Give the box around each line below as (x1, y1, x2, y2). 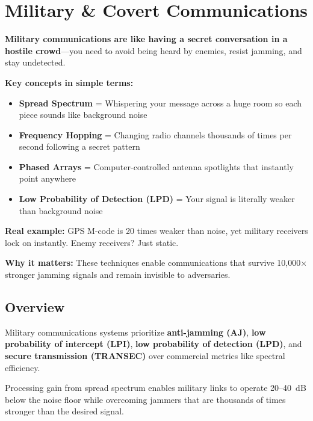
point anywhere (19, 172, 76, 185)
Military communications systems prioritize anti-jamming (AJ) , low (5, 325, 266, 338)
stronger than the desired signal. (5, 405, 124, 417)
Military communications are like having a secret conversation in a (5, 32, 288, 45)
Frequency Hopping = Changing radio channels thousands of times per (19, 128, 292, 141)
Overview (5, 298, 65, 316)
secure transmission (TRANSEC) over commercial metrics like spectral (5, 349, 285, 362)
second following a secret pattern (19, 140, 140, 153)
